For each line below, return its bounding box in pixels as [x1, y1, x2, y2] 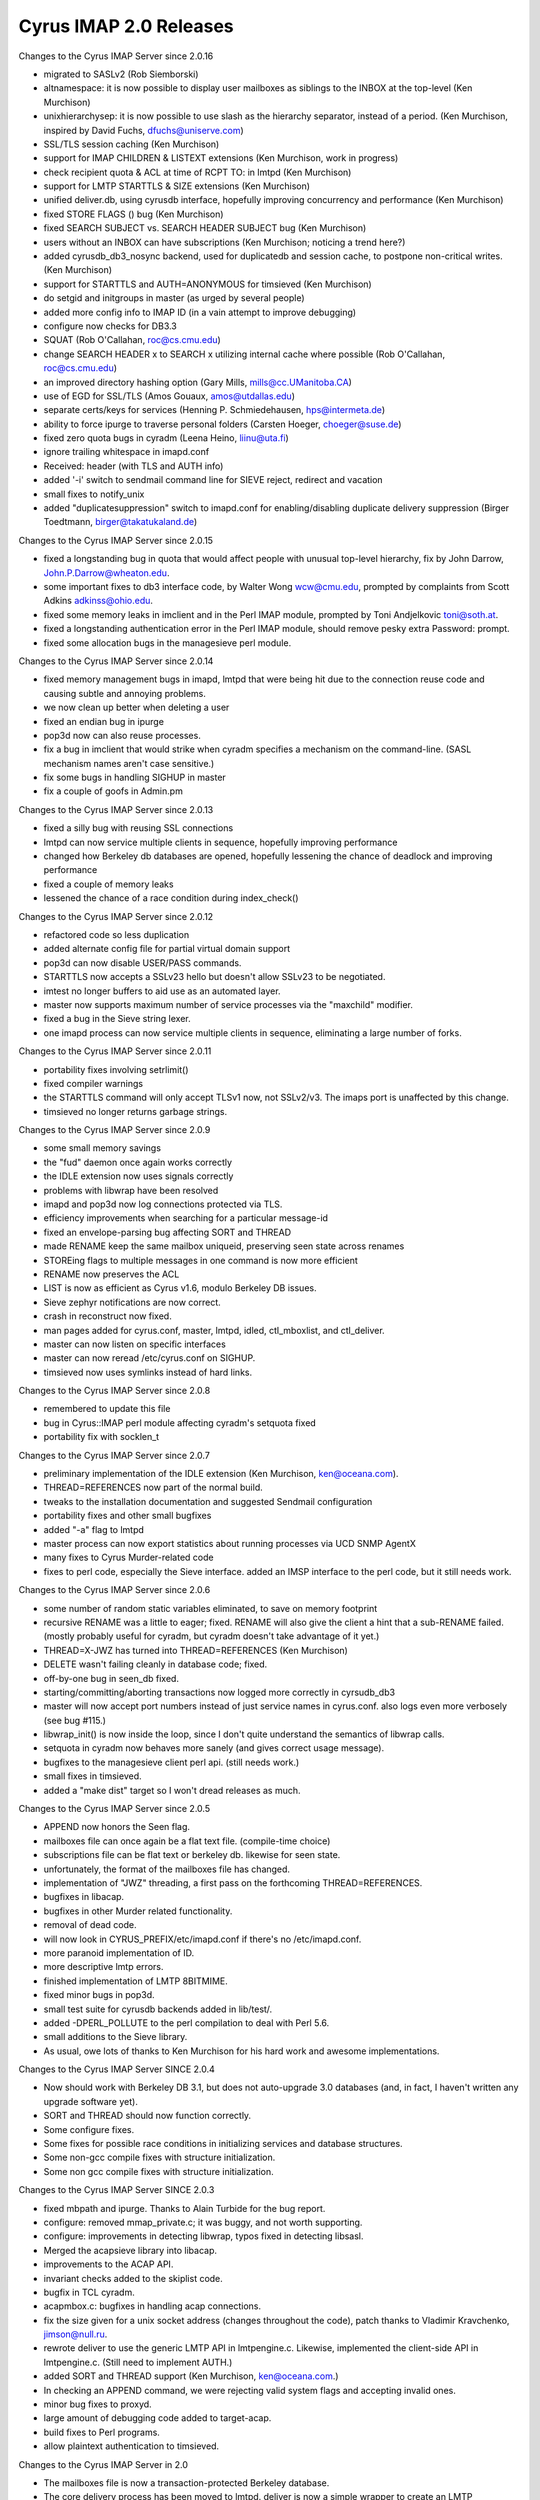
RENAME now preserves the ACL [43, 1268, 180, 1280]
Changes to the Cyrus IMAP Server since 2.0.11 [18, 1045, 212, 1057]
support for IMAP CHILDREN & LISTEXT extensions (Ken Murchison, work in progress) [43, 152, 399, 164]
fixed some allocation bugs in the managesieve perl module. [43, 636, 292, 649]
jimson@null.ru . [43, 2328, 108, 2340]
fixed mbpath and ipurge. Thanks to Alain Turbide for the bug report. [43, 2202, 326, 2214]
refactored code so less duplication [43, 928, 190, 940]
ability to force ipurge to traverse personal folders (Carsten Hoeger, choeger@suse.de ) [43, 418, 402, 430]
